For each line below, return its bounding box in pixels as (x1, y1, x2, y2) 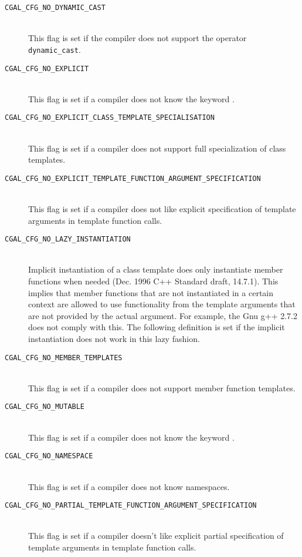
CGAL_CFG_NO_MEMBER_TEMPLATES (5, 353, 123, 362)
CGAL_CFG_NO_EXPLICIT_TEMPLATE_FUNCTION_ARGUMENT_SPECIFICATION (5, 174, 261, 183)
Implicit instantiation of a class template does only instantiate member (28, 263, 283, 276)
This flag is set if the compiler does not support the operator (28, 32, 247, 44)
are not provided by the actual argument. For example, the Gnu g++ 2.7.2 (28, 309, 297, 321)
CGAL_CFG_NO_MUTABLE (5, 402, 85, 411)
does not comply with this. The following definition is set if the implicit (28, 321, 285, 333)
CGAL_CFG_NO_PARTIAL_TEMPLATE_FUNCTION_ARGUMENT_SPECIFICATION (5, 501, 257, 510)
